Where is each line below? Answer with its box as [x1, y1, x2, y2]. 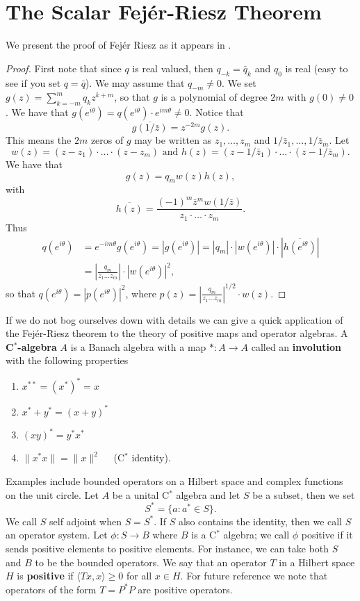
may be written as [134, 133, 212, 147]
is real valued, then [132, 60, 213, 75]
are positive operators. [138, 582, 233, 596]
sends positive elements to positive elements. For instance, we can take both [6, 541, 329, 555]
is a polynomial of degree [161, 90, 268, 104]
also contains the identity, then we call [178, 513, 343, 528]
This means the [6, 133, 72, 147]
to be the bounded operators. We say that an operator [35, 554, 267, 569]
